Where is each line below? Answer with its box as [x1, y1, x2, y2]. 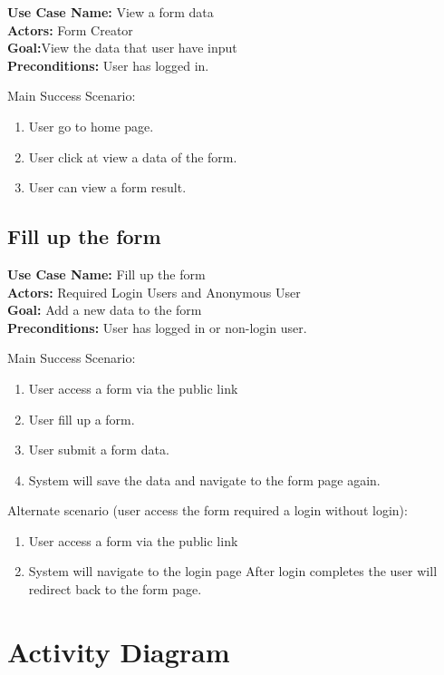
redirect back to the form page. [28, 580, 202, 599]
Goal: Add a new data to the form [7, 300, 202, 319]
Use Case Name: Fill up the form [7, 264, 206, 283]
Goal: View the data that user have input [7, 38, 237, 57]
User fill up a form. [28, 409, 135, 428]
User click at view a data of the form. [28, 147, 237, 166]
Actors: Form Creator [7, 20, 133, 39]
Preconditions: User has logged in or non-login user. [7, 318, 307, 337]
